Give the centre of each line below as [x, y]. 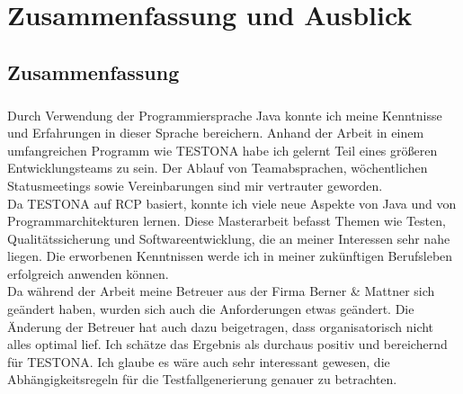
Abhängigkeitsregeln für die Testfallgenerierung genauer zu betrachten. [202, 379]
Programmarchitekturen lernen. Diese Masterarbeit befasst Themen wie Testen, [227, 221]
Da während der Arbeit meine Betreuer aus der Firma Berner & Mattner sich [221, 291]
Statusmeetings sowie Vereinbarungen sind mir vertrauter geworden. [195, 185]
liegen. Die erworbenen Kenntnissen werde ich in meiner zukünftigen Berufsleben [230, 256]
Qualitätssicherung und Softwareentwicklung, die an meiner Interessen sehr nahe [229, 238]
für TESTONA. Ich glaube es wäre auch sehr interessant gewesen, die [199, 361]
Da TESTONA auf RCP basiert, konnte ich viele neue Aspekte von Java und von [232, 203]
